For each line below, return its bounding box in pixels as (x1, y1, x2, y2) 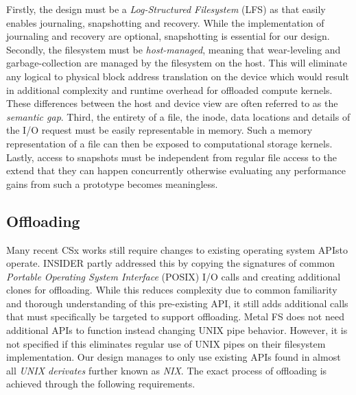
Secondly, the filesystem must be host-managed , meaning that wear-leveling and (6, 42, 341, 56)
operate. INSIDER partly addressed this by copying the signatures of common (6, 256, 335, 270)
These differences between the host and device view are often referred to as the (6, 96, 338, 110)
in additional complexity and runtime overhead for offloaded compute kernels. (6, 82, 333, 97)
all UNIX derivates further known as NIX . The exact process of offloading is (6, 363, 327, 377)
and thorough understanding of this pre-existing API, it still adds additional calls (6, 296, 348, 310)
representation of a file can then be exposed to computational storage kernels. (6, 136, 333, 150)
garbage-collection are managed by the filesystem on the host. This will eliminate (6, 56, 347, 70)
